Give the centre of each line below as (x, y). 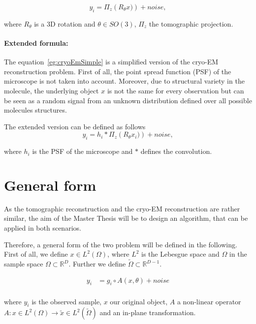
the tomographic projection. (191, 23)
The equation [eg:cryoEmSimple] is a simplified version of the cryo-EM (111, 62)
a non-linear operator (209, 301)
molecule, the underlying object (51, 90)
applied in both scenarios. (43, 228)
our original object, (139, 301)
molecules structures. (35, 110)
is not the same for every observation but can (176, 90)
